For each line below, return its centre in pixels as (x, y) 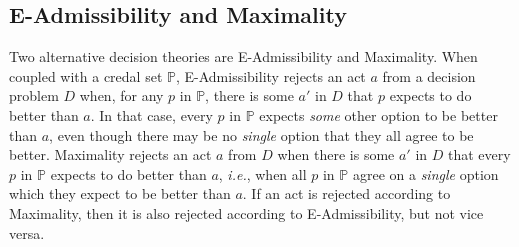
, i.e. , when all (262, 173)
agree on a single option (425, 173)
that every (479, 154)
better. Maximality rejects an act (110, 154)
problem (34, 95)
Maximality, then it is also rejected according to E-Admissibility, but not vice (246, 212)
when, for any (121, 95)
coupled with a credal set (86, 75)
